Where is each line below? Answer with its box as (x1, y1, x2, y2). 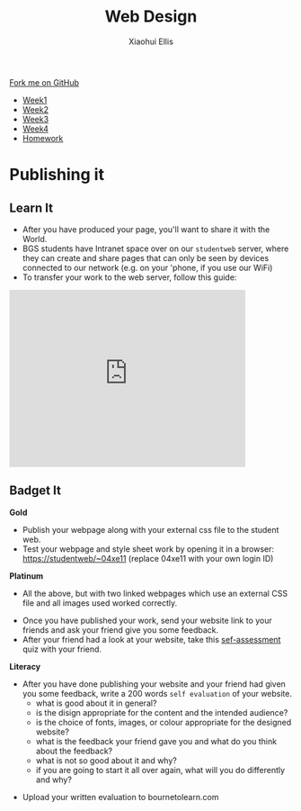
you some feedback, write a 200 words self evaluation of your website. (22, 688, 292, 698)
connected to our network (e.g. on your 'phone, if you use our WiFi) (22, 262, 273, 273)
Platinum (9, 570, 44, 581)
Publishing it (9, 165, 105, 185)
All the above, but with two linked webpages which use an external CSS (22, 588, 288, 599)
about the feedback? (35, 745, 113, 756)
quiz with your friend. (22, 644, 102, 654)
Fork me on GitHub (9, 77, 79, 87)
